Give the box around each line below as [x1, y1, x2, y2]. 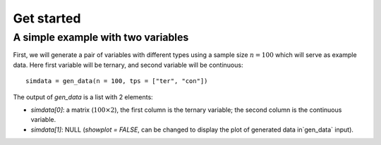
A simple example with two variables [13, 31, 189, 44]
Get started [13, 11, 81, 26]
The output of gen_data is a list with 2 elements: [13, 92, 153, 101]
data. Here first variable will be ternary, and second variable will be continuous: [13, 61, 243, 69]
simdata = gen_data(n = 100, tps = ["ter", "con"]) [25, 77, 208, 85]
